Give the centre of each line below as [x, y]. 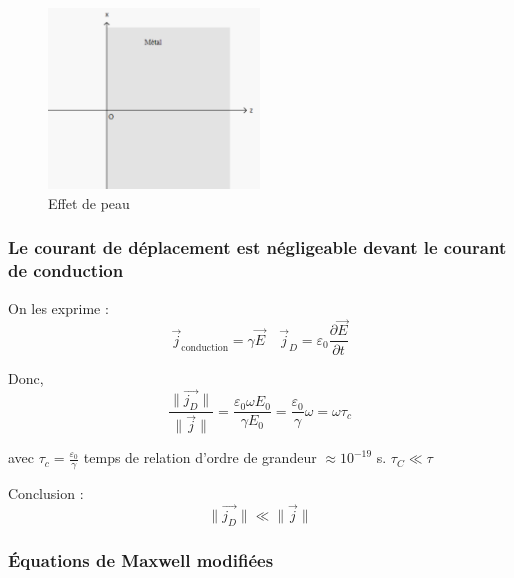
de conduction [66, 270]
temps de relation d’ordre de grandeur [200, 457]
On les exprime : [58, 307]
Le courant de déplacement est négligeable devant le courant [257, 247]
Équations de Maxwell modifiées [141, 559]
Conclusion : [46, 493]
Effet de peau [89, 202]
